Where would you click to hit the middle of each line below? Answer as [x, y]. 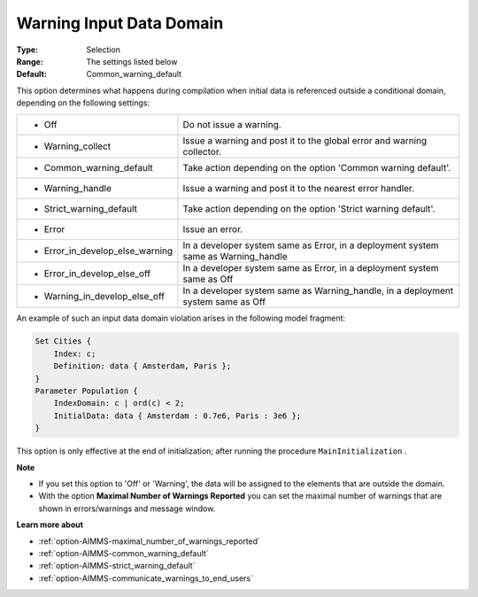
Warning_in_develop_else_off [104, 296]
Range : [30, 61]
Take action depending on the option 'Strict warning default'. [309, 208]
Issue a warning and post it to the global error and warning [305, 140]
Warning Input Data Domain [120, 23]
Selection [104, 50]
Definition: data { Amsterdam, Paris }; [143, 366]
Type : [27, 50]
